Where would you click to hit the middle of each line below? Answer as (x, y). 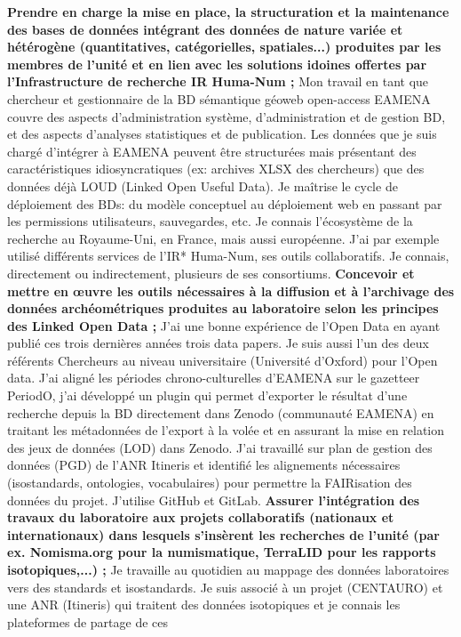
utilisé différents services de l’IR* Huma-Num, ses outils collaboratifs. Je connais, (228, 256)
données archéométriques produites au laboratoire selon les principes (223, 308)
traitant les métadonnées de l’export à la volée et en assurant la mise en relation (226, 430)
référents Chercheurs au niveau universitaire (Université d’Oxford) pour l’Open (223, 360)
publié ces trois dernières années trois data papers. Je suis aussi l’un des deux (218, 343)
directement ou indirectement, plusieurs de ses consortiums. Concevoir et (211, 273)
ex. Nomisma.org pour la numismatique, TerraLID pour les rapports (222, 552)
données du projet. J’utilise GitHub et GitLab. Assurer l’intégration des (214, 500)
